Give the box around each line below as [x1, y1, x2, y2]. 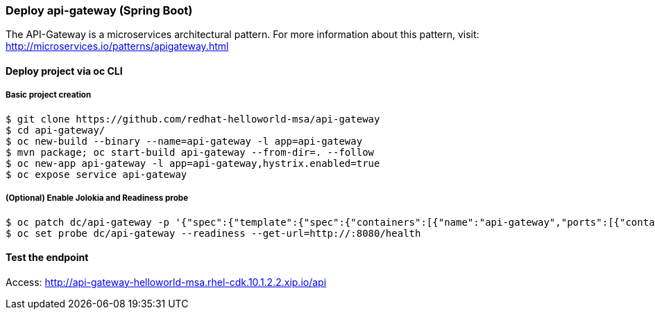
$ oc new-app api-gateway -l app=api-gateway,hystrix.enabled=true [6, 157, 380, 169]
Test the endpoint [6, 251, 89, 264]
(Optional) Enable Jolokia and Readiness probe [6, 193, 189, 204]
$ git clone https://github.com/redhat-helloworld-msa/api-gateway [6, 113, 380, 125]
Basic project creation [6, 90, 92, 100]
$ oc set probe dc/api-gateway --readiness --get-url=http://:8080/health [6, 227, 421, 239]
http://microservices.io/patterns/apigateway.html [6, 40, 229, 53]
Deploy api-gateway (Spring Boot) [6, 3, 193, 17]
